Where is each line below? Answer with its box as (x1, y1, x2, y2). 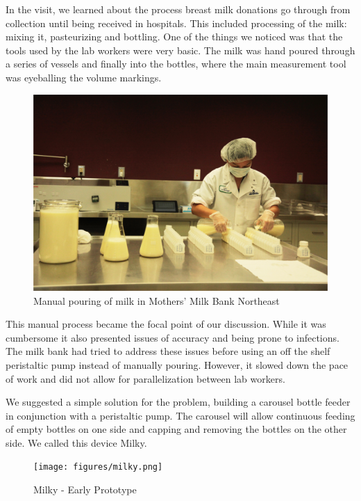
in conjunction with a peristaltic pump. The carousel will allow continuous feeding (6, 408, 355, 422)
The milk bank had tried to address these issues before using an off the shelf (6, 344, 330, 358)
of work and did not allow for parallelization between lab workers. (6, 371, 285, 385)
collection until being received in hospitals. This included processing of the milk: (6, 15, 347, 30)
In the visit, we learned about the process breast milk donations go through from (6, 2, 351, 16)
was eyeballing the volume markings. (6, 70, 162, 84)
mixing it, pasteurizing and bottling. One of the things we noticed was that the (6, 29, 343, 44)
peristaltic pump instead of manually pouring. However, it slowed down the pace (6, 357, 349, 372)
